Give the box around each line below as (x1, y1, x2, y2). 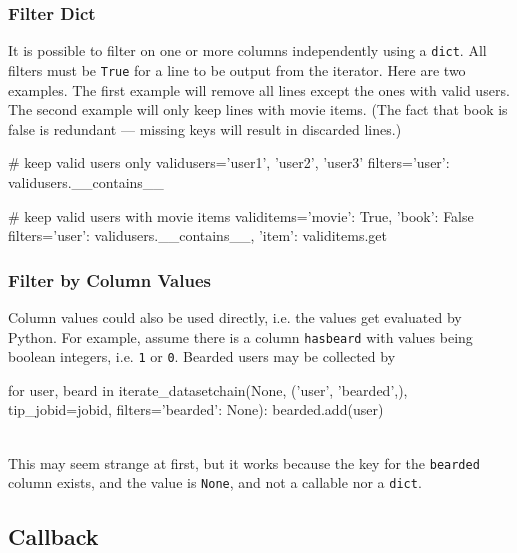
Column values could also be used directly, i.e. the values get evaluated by (8, 306, 462, 327)
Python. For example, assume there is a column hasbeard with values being (8, 326, 473, 347)
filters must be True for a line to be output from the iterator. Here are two (8, 59, 466, 80)
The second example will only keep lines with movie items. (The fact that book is (8, 99, 508, 120)
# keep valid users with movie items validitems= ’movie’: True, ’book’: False (8, 205, 474, 226)
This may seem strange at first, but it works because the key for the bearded (8, 452, 480, 473)
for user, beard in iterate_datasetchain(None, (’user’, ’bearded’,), (8, 379, 408, 400)
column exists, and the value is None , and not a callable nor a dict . (8, 472, 422, 493)
